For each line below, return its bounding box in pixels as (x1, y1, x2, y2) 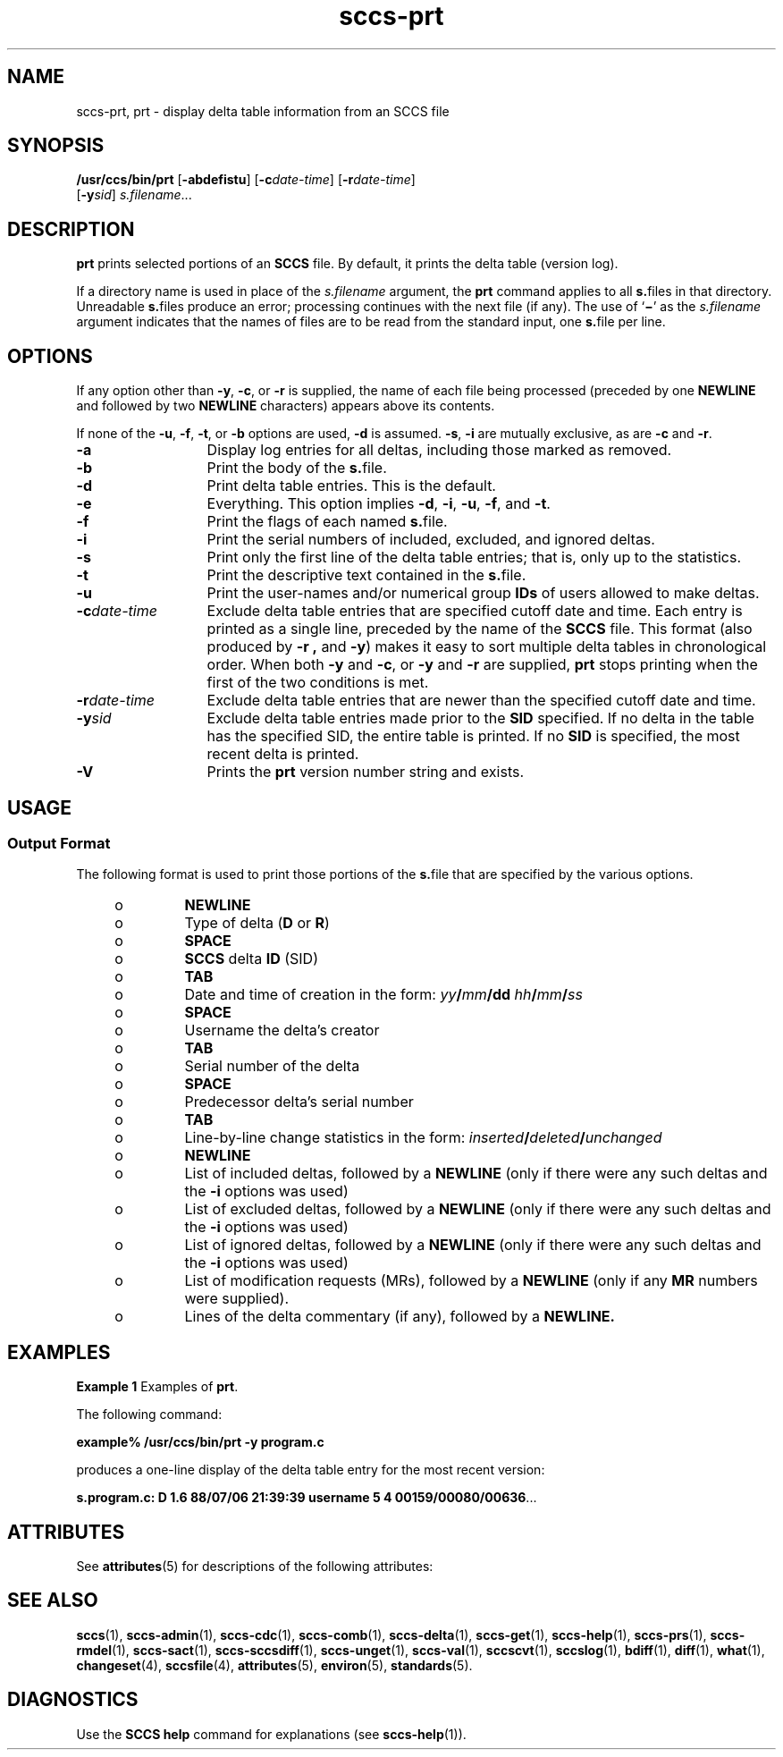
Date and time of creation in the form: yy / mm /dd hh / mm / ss (184, 985, 583, 1004)
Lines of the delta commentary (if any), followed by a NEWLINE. (184, 1307, 615, 1326)
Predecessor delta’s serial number (184, 1093, 414, 1111)
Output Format (7, 833, 111, 852)
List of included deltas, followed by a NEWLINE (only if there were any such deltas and (184, 1164, 768, 1183)
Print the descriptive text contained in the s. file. (206, 566, 526, 585)
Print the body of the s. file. (206, 459, 387, 477)
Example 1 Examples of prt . (76, 1379, 239, 1395)
